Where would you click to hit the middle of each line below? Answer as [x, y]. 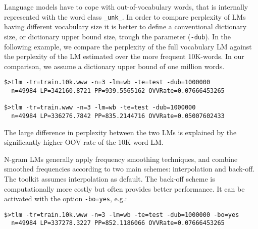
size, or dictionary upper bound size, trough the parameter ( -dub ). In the [118, 36]
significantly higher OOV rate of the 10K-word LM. [84, 142]
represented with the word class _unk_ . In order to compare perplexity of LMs [125, 16]
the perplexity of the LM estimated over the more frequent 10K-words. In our [124, 56]
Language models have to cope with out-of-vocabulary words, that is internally [126, 7]
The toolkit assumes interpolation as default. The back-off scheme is [110, 178]
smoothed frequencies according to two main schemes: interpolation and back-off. [130, 169]
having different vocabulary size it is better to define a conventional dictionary [125, 26]
